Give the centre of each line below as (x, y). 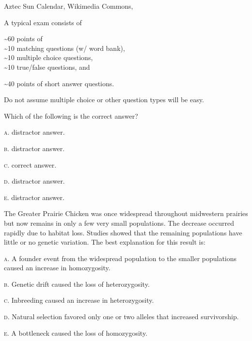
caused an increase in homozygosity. (57, 268)
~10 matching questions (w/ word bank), (64, 48)
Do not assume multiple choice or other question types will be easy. (104, 100)
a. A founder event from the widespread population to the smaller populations (120, 258)
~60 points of (23, 39)
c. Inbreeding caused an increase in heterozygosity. (79, 300)
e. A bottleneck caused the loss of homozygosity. (76, 333)
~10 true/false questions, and (47, 67)
